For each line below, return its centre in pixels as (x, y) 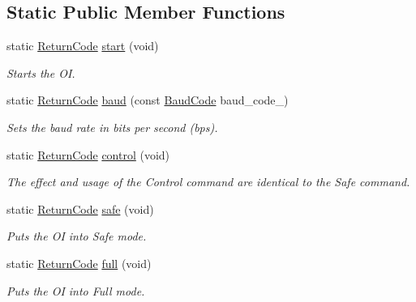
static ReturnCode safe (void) (80, 208)
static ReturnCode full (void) (79, 263)
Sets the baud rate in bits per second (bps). (112, 127)
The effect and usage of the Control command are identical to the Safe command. (208, 182)
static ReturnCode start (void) (83, 46)
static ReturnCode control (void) (88, 154)
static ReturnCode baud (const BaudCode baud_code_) (148, 100)
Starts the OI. (41, 72)
